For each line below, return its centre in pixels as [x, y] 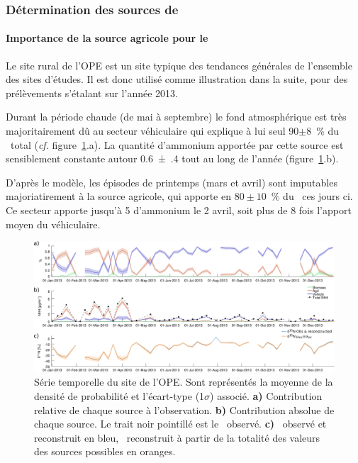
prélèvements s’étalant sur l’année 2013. [92, 93]
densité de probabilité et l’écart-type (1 [119, 396]
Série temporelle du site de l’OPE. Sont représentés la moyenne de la [184, 382]
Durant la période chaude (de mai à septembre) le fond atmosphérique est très [176, 117]
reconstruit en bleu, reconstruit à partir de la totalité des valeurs [177, 437]
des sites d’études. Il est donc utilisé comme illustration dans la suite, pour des [177, 79]
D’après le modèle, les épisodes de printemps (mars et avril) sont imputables [172, 182]
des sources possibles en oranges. [105, 451]
